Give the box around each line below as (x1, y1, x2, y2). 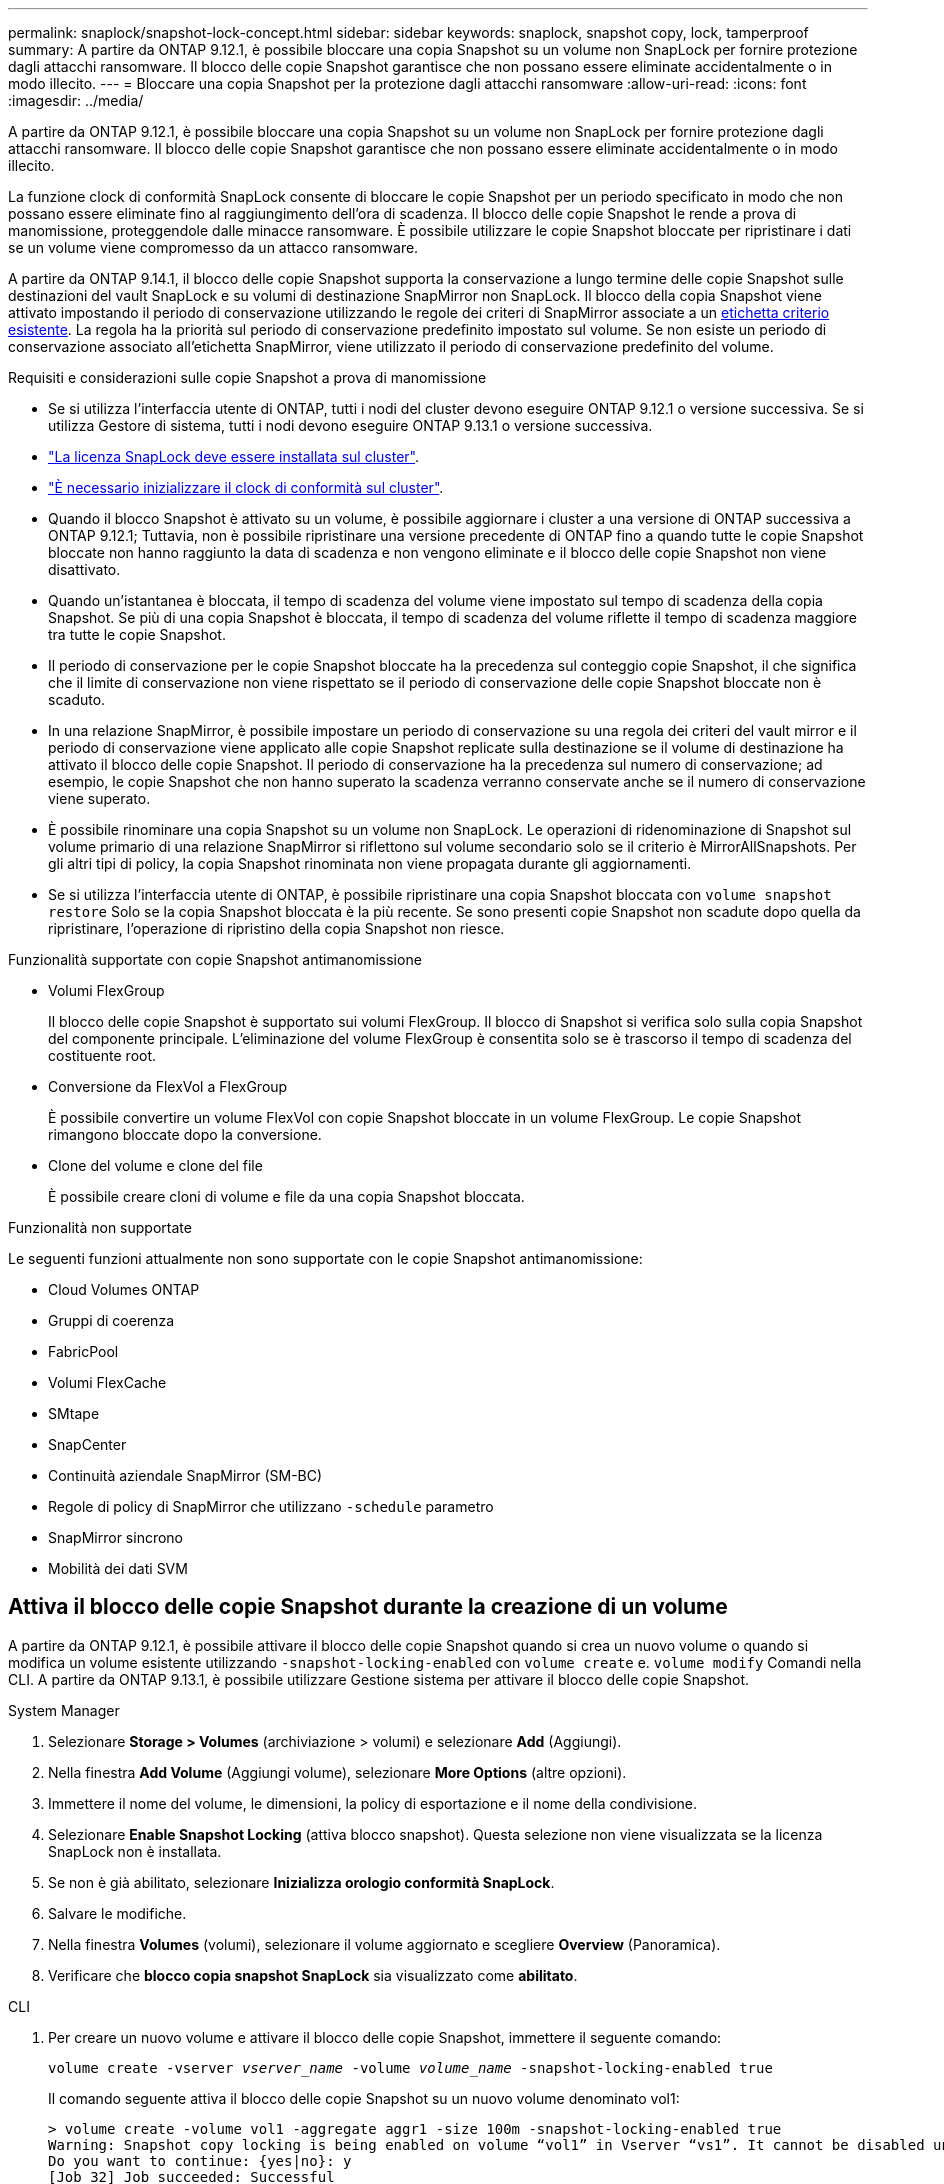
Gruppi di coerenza (48, 1312, 174, 1329)
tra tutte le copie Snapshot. (48, 626, 226, 643)
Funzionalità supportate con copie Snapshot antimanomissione (8, 951, 422, 968)
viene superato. (48, 790, 151, 807)
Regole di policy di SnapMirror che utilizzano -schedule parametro (48, 1498, 494, 1515)
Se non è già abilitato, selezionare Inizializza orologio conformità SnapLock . (48, 1873, 555, 1891)
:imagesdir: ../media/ (8, 92, 144, 109)
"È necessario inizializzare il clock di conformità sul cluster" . (48, 479, 444, 496)
